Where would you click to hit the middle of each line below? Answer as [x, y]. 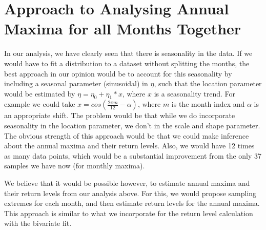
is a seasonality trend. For [195, 93]
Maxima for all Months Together [123, 28]
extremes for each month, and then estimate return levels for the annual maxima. [132, 203]
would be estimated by [40, 93]
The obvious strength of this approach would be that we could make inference [127, 135]
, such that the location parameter [208, 83]
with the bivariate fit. [38, 223]
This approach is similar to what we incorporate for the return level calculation [129, 213]
